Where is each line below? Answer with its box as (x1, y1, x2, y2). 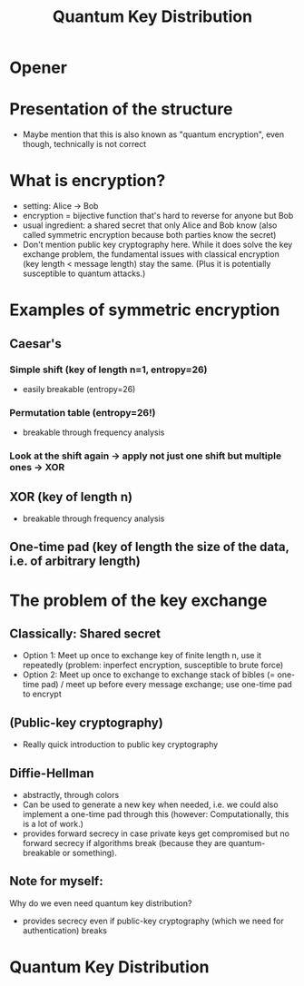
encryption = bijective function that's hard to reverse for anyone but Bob (22, 211, 294, 222)
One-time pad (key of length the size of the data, (9, 539, 289, 555)
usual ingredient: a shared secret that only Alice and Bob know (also (22, 220, 278, 231)
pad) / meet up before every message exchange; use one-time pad (41, 679, 292, 690)
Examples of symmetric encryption (9, 300, 280, 320)
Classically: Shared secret (9, 626, 162, 641)
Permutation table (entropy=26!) (9, 406, 156, 419)
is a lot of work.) (22, 818, 84, 829)
